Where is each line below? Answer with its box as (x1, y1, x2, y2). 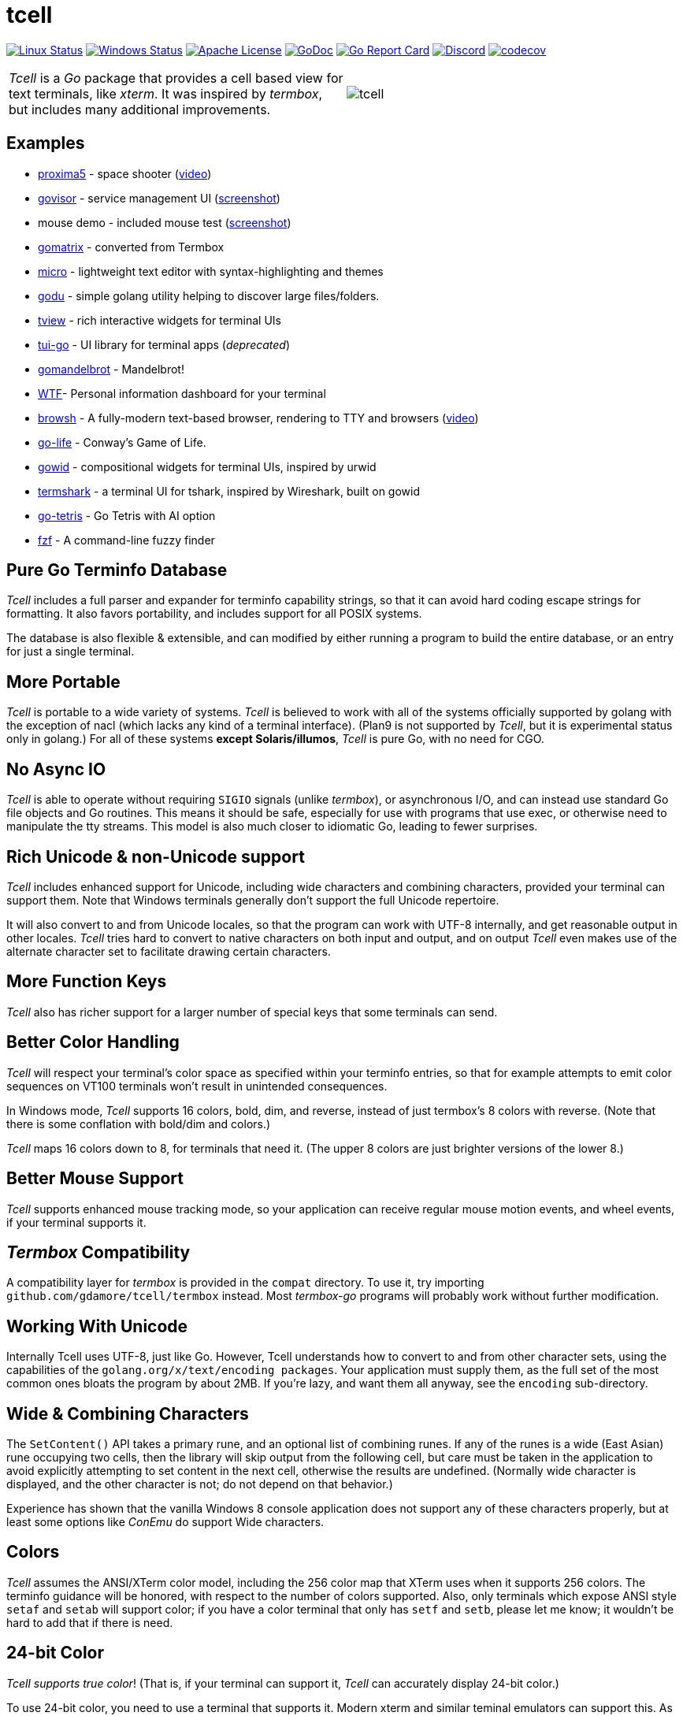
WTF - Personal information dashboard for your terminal (38, 386, 326, 400)
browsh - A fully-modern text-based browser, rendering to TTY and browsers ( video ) (38, 410, 479, 425)
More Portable (6, 671, 121, 692)
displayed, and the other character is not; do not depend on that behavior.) (6, 1477, 393, 1491)
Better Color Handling (6, 1032, 180, 1053)
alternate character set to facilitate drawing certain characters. (6, 944, 331, 958)
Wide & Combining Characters (6, 1403, 249, 1424)
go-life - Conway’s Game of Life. (38, 435, 206, 449)
